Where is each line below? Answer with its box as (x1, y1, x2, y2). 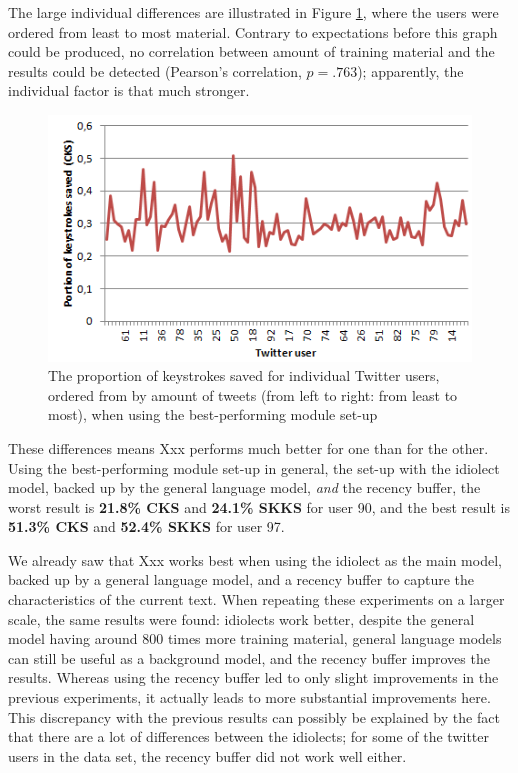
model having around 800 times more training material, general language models (8, 628, 502, 649)
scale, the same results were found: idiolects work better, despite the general (8, 608, 475, 629)
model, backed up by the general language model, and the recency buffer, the (8, 477, 481, 498)
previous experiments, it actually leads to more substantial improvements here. (8, 687, 491, 708)
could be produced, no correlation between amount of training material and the (8, 41, 495, 62)
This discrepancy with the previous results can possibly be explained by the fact (8, 706, 500, 727)
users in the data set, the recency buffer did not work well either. (8, 745, 407, 766)
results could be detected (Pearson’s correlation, (8, 60, 302, 81)
